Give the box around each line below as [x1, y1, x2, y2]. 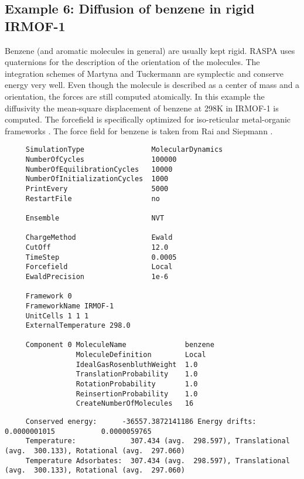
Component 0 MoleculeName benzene [25, 341, 214, 349]
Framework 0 [25, 292, 72, 301]
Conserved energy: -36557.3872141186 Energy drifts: [25, 417, 257, 426]
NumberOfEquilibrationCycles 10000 [25, 165, 173, 174]
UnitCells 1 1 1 [25, 311, 89, 320]
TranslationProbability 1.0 [76, 370, 198, 379]
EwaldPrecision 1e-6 [25, 272, 169, 281]
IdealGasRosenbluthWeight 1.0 [76, 360, 198, 369]
